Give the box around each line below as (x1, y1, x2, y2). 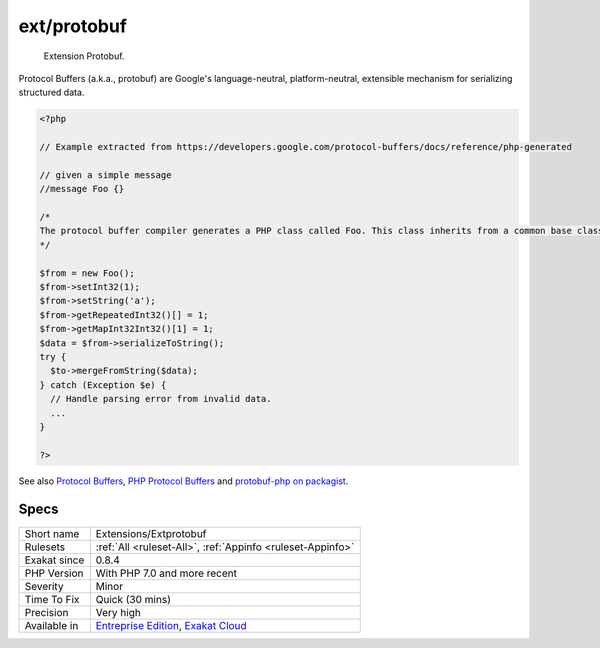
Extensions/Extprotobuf (95, 526, 207, 540)
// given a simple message (39, 169, 172, 180)
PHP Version (24, 566, 84, 580)
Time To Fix (24, 592, 80, 606)
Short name (24, 526, 80, 540)
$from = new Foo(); (39, 267, 135, 279)
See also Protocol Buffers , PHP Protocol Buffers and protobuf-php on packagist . (18, 475, 349, 487)
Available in (24, 618, 79, 632)
